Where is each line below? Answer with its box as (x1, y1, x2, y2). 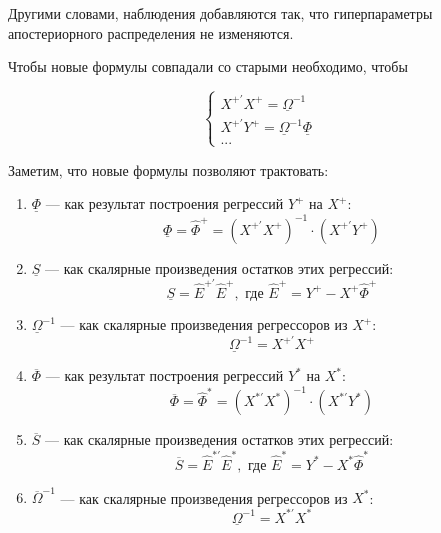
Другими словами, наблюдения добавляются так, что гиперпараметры (8, 3, 433, 23)
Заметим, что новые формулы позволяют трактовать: (8, 159, 329, 180)
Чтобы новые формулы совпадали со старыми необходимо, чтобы (8, 56, 408, 77)
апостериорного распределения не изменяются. (8, 22, 294, 43)
